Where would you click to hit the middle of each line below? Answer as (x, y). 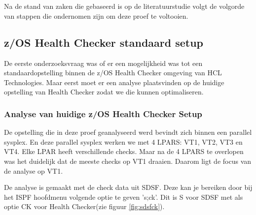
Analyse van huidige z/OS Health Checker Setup (103, 113)
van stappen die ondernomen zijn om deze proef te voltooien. (96, 15)
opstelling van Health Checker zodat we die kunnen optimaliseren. (104, 92)
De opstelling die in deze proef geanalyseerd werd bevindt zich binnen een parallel (128, 132)
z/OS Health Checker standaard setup (104, 42)
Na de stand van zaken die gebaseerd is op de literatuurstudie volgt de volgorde (124, 6)
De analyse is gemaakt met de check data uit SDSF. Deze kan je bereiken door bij (128, 187)
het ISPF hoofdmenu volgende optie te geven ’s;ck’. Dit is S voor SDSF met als (124, 197)
